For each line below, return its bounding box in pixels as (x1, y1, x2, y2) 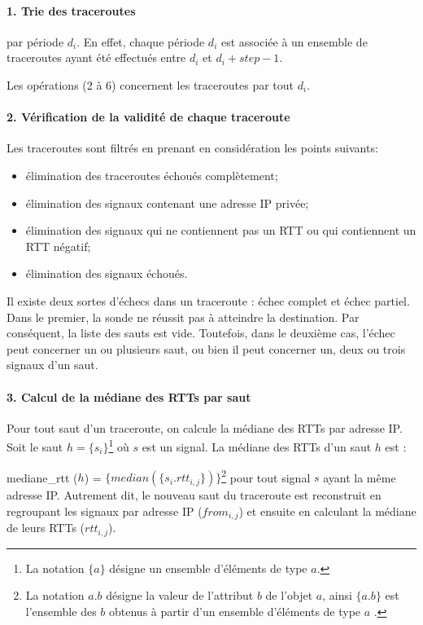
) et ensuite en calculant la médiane (238, 502, 416, 519)
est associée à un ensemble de (220, 33, 368, 50)
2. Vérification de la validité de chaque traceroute (7, 108, 290, 125)
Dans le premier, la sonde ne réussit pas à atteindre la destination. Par (7, 308, 360, 325)
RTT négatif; (25, 237, 91, 254)
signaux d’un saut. (7, 356, 98, 373)
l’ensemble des (25, 602, 97, 619)
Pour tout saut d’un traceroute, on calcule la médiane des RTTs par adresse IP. (7, 419, 403, 436)
